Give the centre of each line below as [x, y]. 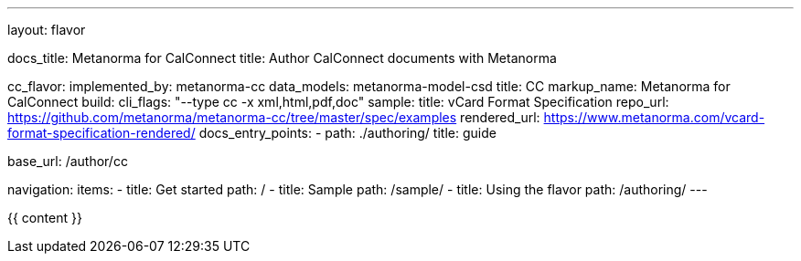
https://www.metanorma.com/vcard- [654, 117]
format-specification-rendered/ [101, 133]
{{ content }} [45, 218]
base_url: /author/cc [68, 161]
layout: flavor [47, 30]
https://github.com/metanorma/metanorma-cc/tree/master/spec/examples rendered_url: [274, 117]
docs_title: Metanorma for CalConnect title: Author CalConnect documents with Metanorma [282, 58]
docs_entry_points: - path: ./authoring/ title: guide [347, 133]
